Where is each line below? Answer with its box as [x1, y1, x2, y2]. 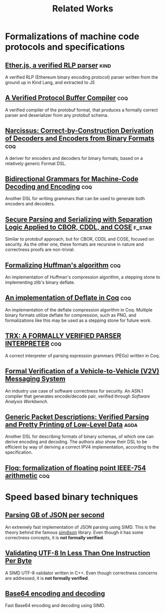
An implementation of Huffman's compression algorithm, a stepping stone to [5, 274, 161, 280]
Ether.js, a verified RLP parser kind [5, 61, 111, 69]
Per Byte [5, 557, 32, 565]
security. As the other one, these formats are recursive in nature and [5, 241, 144, 248]
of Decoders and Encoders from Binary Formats [5, 134, 155, 143]
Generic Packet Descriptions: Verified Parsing [5, 412, 149, 421]
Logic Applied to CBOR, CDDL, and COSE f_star [5, 223, 152, 231]
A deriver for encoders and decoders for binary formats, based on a [5, 155, 143, 161]
